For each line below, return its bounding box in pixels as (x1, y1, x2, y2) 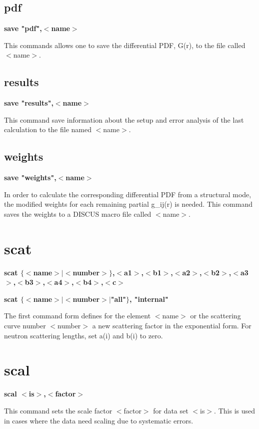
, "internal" (129, 293, 168, 304)
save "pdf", (4, 23, 42, 34)
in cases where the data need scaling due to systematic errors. (4, 415, 193, 425)
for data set (153, 405, 188, 415)
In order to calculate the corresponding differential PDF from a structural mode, (4, 189, 251, 199)
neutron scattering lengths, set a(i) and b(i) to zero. (4, 330, 163, 340)
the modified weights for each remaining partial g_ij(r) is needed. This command (4, 199, 252, 209)
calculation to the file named (4, 124, 91, 135)
